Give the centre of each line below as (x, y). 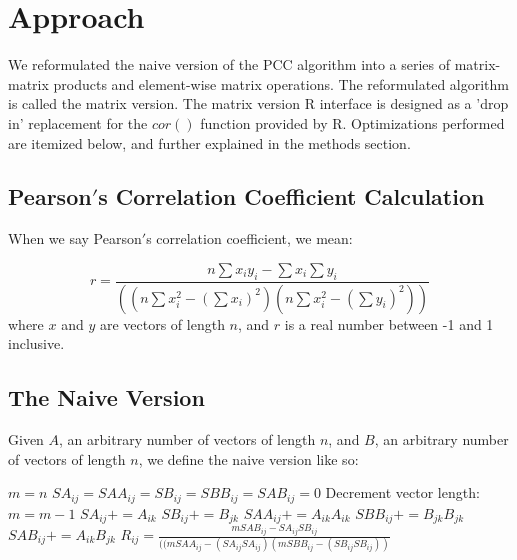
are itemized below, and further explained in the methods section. (209, 142)
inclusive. (36, 343)
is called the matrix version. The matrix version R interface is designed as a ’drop (258, 103)
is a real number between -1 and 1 (389, 323)
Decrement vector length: (402, 492)
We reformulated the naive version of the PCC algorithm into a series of (229, 64)
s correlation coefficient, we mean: (249, 238)
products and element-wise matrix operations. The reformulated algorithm (281, 83)
